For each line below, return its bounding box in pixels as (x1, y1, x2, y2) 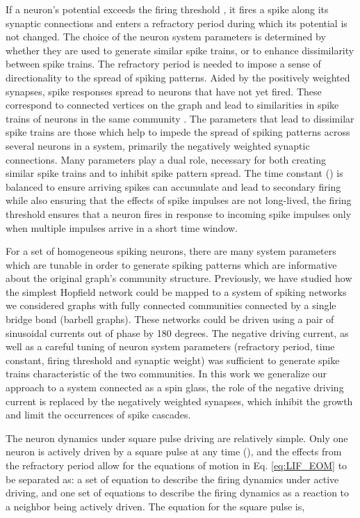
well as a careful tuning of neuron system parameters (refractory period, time (6, 339, 335, 354)
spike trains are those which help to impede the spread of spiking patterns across (6, 125, 350, 139)
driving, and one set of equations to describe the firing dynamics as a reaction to (6, 485, 350, 500)
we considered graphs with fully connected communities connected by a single (6, 298, 336, 313)
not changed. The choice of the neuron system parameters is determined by (6, 29, 326, 44)
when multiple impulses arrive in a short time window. (6, 220, 238, 235)
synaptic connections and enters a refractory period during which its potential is (6, 15, 347, 30)
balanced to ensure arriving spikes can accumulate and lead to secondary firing (6, 179, 341, 194)
